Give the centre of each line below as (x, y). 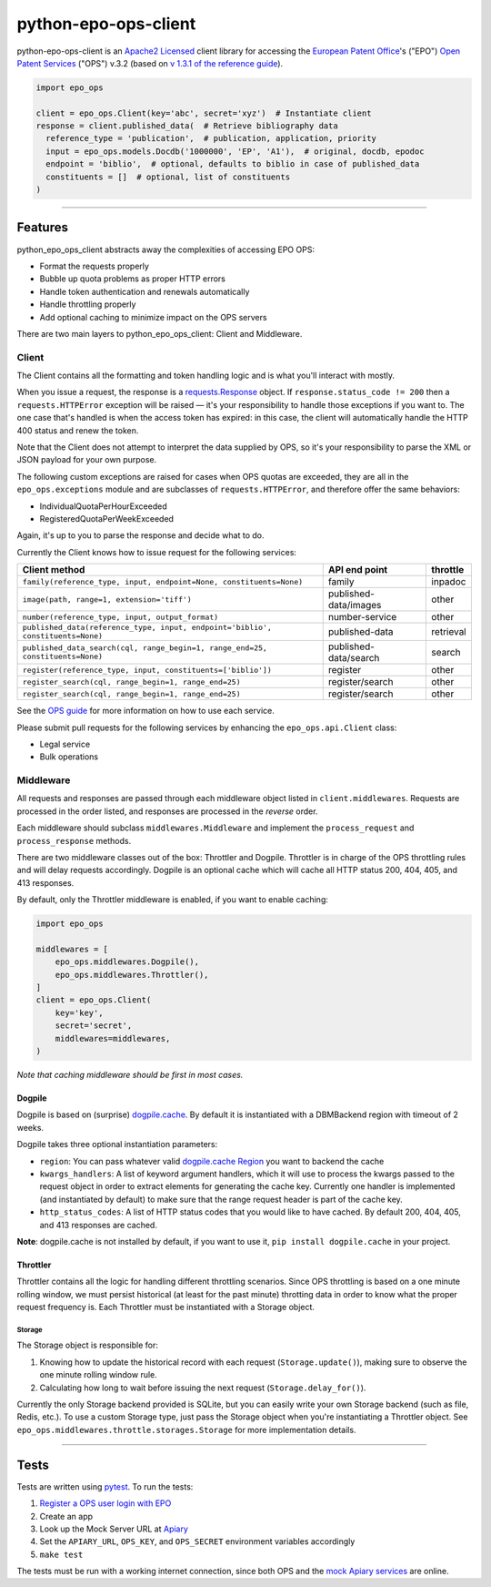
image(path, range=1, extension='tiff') (107, 600)
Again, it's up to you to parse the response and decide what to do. (140, 535)
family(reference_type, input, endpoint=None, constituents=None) (163, 581)
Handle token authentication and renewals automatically (145, 291)
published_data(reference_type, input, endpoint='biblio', (147, 628)
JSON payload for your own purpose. (87, 460)
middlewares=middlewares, (113, 1038)
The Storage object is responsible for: (87, 1345)
